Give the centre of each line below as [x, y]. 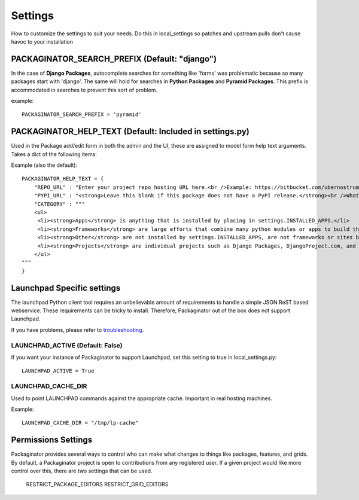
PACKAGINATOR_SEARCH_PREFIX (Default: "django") [114, 59]
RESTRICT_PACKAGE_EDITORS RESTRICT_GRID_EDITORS [97, 484]
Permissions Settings [52, 440]
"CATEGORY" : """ [59, 204]
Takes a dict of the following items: [54, 154]
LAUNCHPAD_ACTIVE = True [58, 371]
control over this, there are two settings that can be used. [82, 471]
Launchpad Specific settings [66, 288]
